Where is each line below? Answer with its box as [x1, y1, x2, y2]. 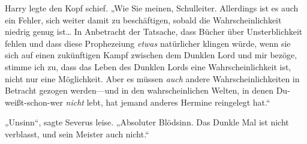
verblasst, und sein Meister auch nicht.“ [5, 127, 149, 140]
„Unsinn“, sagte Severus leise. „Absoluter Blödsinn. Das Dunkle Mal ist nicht [5, 116, 289, 128]
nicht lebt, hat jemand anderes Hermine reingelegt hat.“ [65, 95, 270, 108]
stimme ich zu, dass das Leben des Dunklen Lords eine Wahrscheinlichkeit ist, [5, 60, 291, 73]
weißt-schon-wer [5, 95, 63, 108]
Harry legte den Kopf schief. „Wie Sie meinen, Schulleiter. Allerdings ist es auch [5, 2, 299, 14]
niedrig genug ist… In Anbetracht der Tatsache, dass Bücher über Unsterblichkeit [5, 25, 303, 38]
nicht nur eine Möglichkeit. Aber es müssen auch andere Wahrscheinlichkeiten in [5, 72, 300, 85]
